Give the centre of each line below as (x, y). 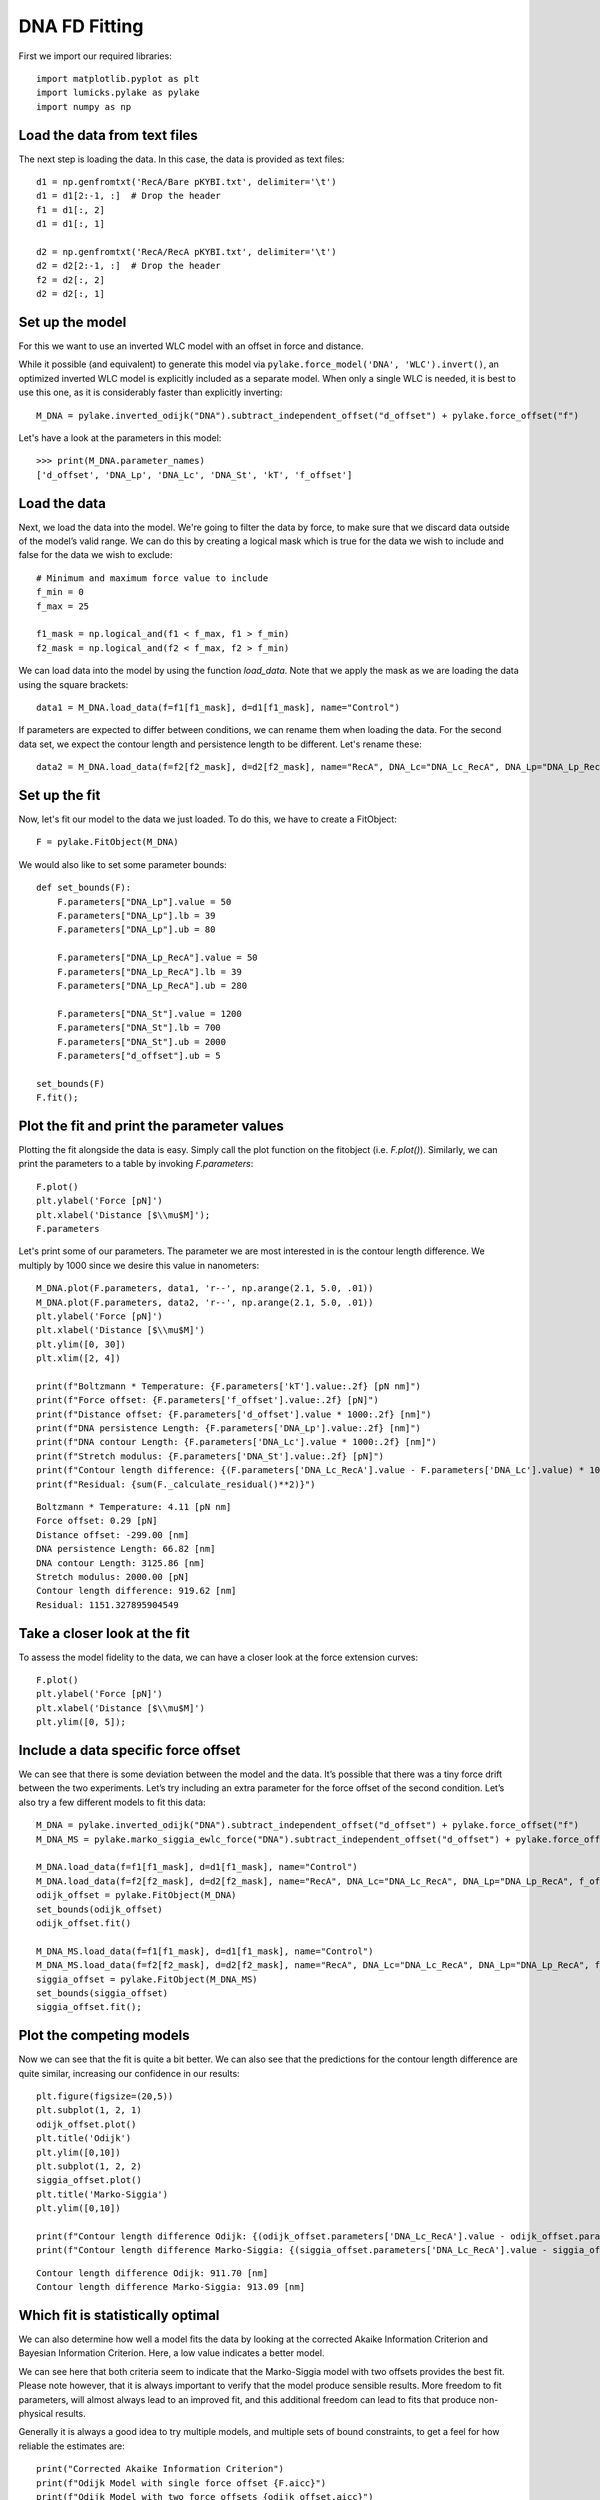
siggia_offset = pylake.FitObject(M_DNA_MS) (147, 1979)
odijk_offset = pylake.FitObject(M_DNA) (136, 1895)
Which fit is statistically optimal (119, 2315)
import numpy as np (84, 106)
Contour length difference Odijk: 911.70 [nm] (152, 2273)
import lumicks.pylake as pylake (118, 93)
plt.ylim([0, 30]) (81, 1344)
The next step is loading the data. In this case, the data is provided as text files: (181, 159)
